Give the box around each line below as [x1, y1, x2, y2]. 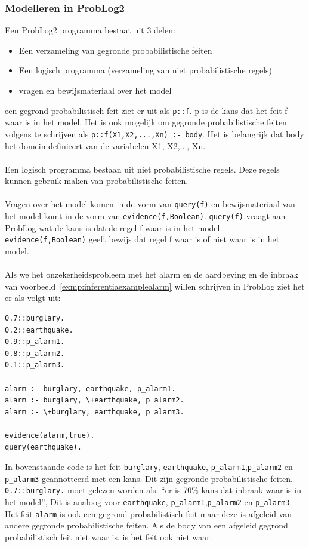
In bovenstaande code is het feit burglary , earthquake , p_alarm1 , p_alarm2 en [5, 460, 293, 473]
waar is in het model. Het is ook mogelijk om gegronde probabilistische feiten [5, 116, 287, 128]
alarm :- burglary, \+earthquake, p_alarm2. [5, 396, 184, 405]
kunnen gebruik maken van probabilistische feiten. [5, 174, 189, 187]
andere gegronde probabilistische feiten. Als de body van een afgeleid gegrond [5, 519, 288, 531]
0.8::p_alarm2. [5, 349, 65, 358]
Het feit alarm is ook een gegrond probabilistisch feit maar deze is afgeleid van [5, 507, 292, 520]
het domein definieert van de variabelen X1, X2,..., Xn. [5, 139, 206, 152]
